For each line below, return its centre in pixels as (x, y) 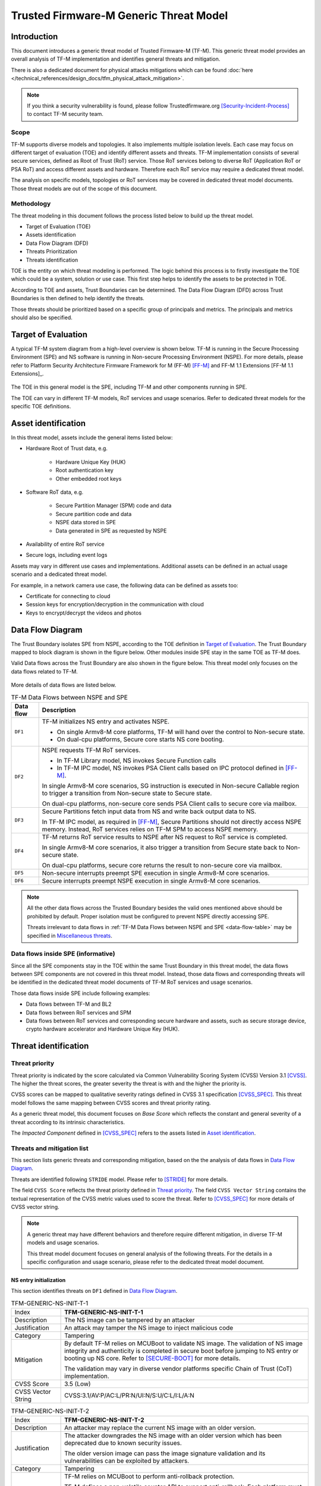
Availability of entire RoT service (65, 544)
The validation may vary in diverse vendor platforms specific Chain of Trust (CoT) (178, 1369)
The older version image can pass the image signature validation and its (165, 1453)
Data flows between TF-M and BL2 (69, 1004)
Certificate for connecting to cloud (68, 596)
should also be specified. (42, 317)
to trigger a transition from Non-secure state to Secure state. (127, 793)
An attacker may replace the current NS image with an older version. (160, 1428)
